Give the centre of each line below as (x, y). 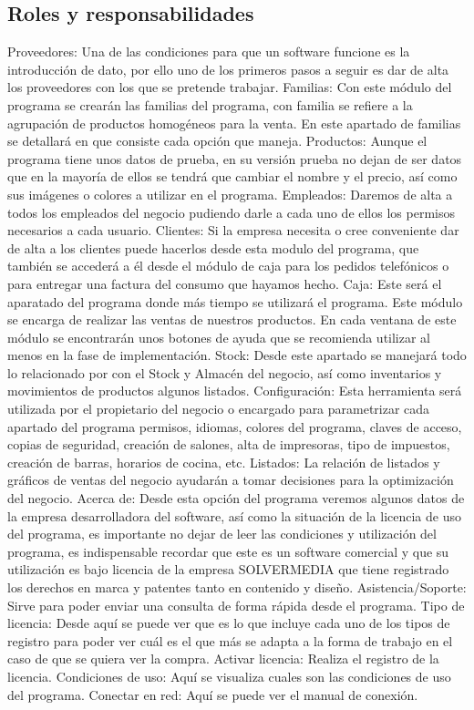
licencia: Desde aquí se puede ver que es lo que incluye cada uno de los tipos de (229, 623)
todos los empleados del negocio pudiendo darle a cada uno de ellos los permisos (231, 212)
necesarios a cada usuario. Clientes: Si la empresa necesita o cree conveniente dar (233, 230)
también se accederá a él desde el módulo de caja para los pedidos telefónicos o (228, 266)
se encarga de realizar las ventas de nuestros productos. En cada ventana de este (232, 319)
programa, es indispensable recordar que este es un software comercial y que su (228, 551)
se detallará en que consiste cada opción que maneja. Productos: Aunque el (217, 141)
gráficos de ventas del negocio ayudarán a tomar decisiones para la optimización (231, 480)
